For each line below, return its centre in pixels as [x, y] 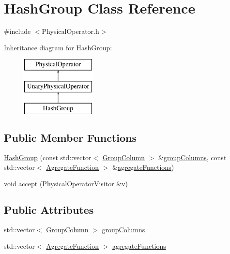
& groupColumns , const [192, 157]
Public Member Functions [70, 137]
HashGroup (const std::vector [48, 157]
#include [17, 31]
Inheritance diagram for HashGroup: [58, 47]
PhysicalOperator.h [70, 31]
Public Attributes [49, 209]
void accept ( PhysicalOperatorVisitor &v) [66, 183]
